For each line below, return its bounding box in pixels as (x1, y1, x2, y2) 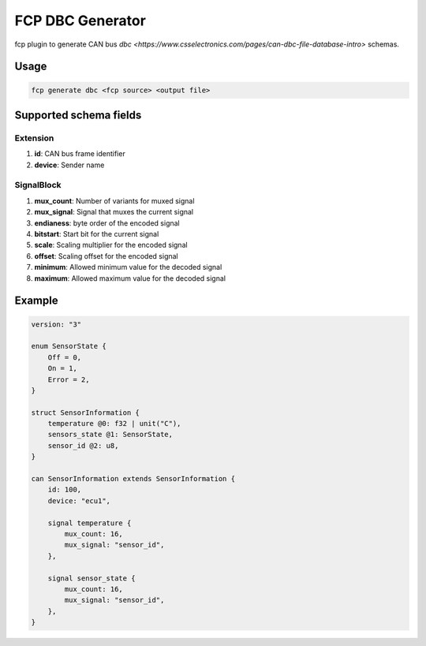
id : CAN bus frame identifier (34, 149, 125, 159)
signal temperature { (47, 518, 132, 528)
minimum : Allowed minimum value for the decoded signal (34, 263, 222, 272)
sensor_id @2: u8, (47, 441, 119, 450)
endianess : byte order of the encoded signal (34, 218, 181, 228)
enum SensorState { (31, 342, 106, 351)
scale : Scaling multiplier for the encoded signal (34, 241, 189, 250)
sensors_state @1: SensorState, (47, 430, 174, 439)
